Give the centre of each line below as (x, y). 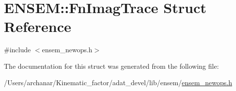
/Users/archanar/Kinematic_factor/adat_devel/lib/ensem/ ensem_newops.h (118, 82)
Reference (38, 26)
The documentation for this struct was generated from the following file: (111, 66)
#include (17, 50)
